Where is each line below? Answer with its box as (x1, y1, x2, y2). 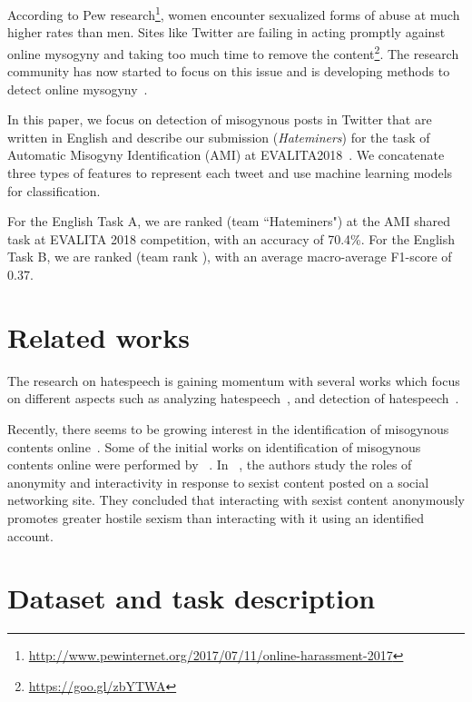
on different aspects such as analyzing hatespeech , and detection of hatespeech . (7, 389, 459, 408)
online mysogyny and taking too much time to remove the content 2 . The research (7, 41, 459, 63)
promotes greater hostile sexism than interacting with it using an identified (7, 508, 425, 527)
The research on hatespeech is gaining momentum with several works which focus (7, 371, 460, 390)
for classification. (7, 181, 101, 200)
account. (7, 526, 54, 545)
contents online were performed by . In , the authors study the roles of (7, 455, 412, 474)
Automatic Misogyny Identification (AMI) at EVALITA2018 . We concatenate (7, 145, 445, 164)
